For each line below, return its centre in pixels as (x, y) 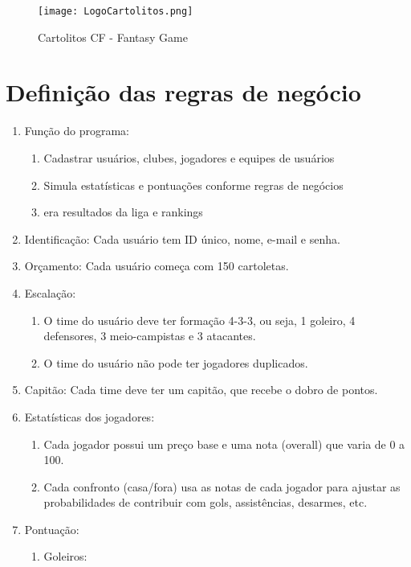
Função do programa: (77, 131)
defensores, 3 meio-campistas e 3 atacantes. (150, 336)
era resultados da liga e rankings (123, 212)
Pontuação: (52, 529)
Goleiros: (65, 556)
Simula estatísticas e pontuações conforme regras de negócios (193, 185)
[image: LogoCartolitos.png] (116, 11)
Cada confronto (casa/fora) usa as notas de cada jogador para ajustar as (222, 486)
